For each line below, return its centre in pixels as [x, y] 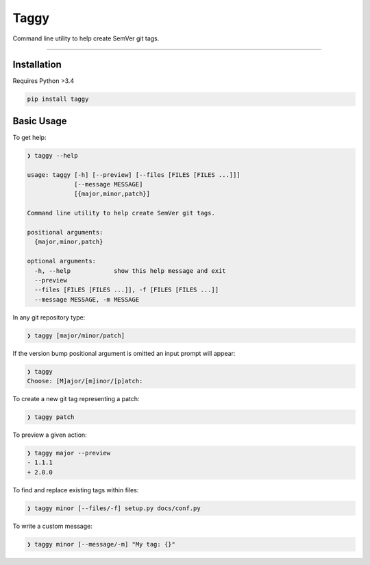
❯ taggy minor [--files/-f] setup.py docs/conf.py [114, 508]
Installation [37, 65]
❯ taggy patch [51, 417]
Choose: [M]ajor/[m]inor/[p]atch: [85, 381]
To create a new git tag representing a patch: [76, 399]
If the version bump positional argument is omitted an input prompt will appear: [124, 353]
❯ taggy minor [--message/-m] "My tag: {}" [101, 544]
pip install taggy [58, 99]
